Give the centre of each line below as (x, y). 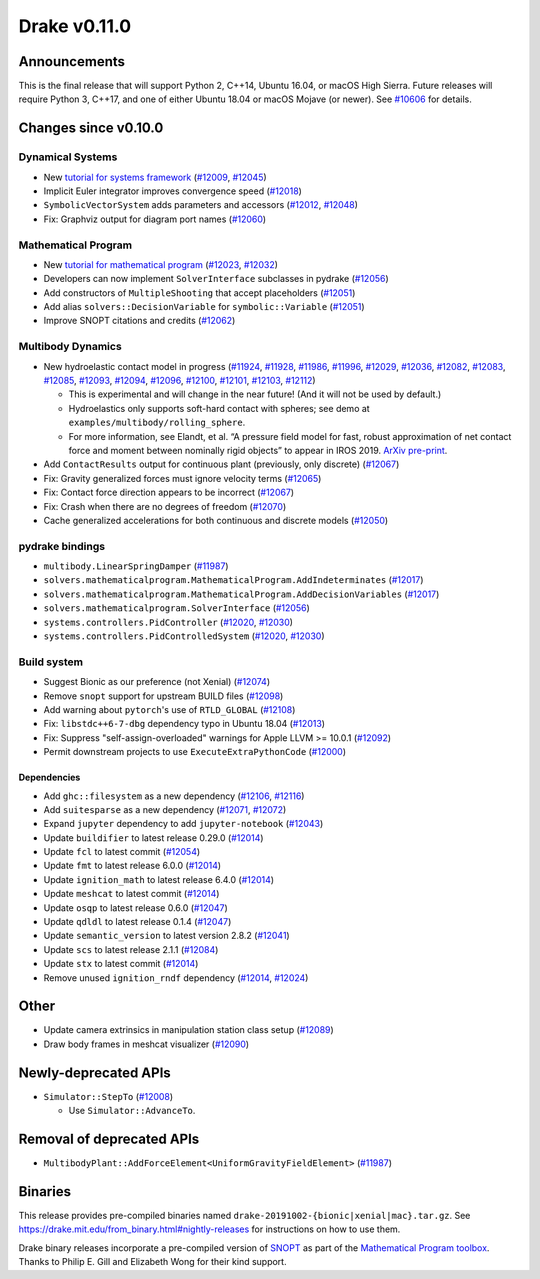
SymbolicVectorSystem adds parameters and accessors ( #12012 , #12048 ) (201, 205)
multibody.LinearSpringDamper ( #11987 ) (136, 566)
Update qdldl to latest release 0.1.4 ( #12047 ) (137, 922)
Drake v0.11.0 (75, 26)
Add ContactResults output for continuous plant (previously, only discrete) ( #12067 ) (221, 464)
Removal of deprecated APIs (109, 1138)
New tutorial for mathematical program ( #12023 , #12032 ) (161, 264)
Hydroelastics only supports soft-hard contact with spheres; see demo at (219, 408)
